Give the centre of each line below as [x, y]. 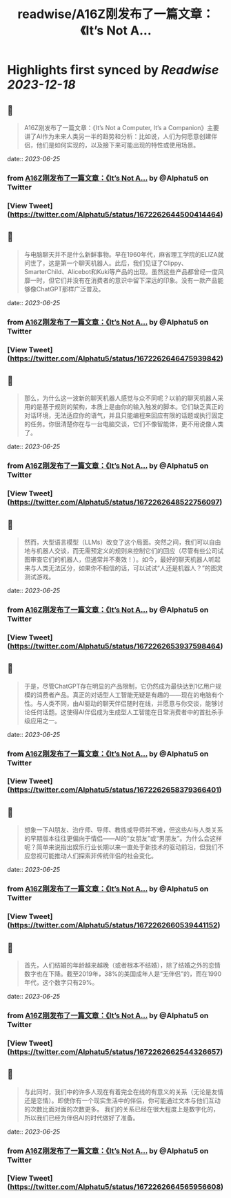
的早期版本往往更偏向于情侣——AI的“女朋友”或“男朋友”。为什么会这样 [123, 839]
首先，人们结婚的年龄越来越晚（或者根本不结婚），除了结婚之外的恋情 [122, 965]
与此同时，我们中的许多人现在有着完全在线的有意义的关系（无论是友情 [124, 1091]
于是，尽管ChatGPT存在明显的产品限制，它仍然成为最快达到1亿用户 [120, 686]
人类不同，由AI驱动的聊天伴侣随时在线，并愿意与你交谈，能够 [130, 703]
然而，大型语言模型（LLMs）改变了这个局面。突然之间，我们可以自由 [122, 542]
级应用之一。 [42, 720]
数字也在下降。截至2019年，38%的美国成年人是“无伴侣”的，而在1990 [123, 974]
